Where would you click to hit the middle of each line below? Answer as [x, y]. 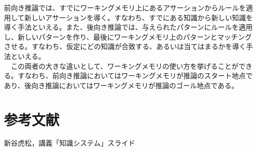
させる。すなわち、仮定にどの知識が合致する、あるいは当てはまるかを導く [125, 46]
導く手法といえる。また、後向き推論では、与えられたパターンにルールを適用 [128, 27]
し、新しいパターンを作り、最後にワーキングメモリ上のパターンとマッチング [128, 36]
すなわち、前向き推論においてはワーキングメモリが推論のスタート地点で [135, 75]
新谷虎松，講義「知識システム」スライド [70, 143]
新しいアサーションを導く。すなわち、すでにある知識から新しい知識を [139, 17]
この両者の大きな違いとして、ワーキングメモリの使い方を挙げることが [125, 66]
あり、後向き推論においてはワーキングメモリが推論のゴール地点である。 [121, 85]
